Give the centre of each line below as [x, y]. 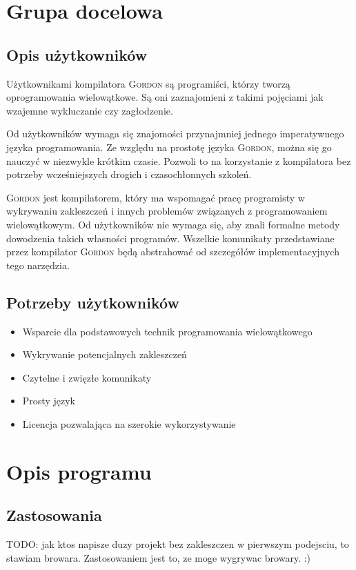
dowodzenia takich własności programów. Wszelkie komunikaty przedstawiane [170, 238]
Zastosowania [54, 515]
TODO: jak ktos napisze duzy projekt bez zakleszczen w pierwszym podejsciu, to [178, 544]
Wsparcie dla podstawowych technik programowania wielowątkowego [167, 331]
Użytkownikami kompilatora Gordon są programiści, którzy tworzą [148, 83]
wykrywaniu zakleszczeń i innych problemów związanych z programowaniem [167, 211]
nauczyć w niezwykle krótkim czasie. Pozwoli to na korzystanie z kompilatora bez [179, 160]
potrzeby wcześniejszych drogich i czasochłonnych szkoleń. [129, 174]
